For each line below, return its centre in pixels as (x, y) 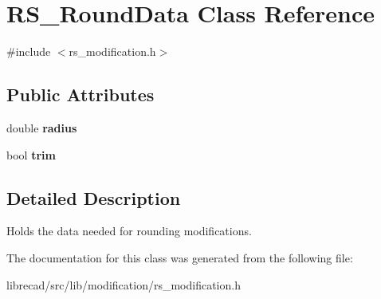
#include (29, 51)
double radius (42, 127)
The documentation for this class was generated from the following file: (180, 257)
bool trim (31, 154)
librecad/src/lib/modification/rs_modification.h (124, 284)
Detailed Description (94, 197)
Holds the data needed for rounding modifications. (129, 231)
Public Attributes (81, 94)
